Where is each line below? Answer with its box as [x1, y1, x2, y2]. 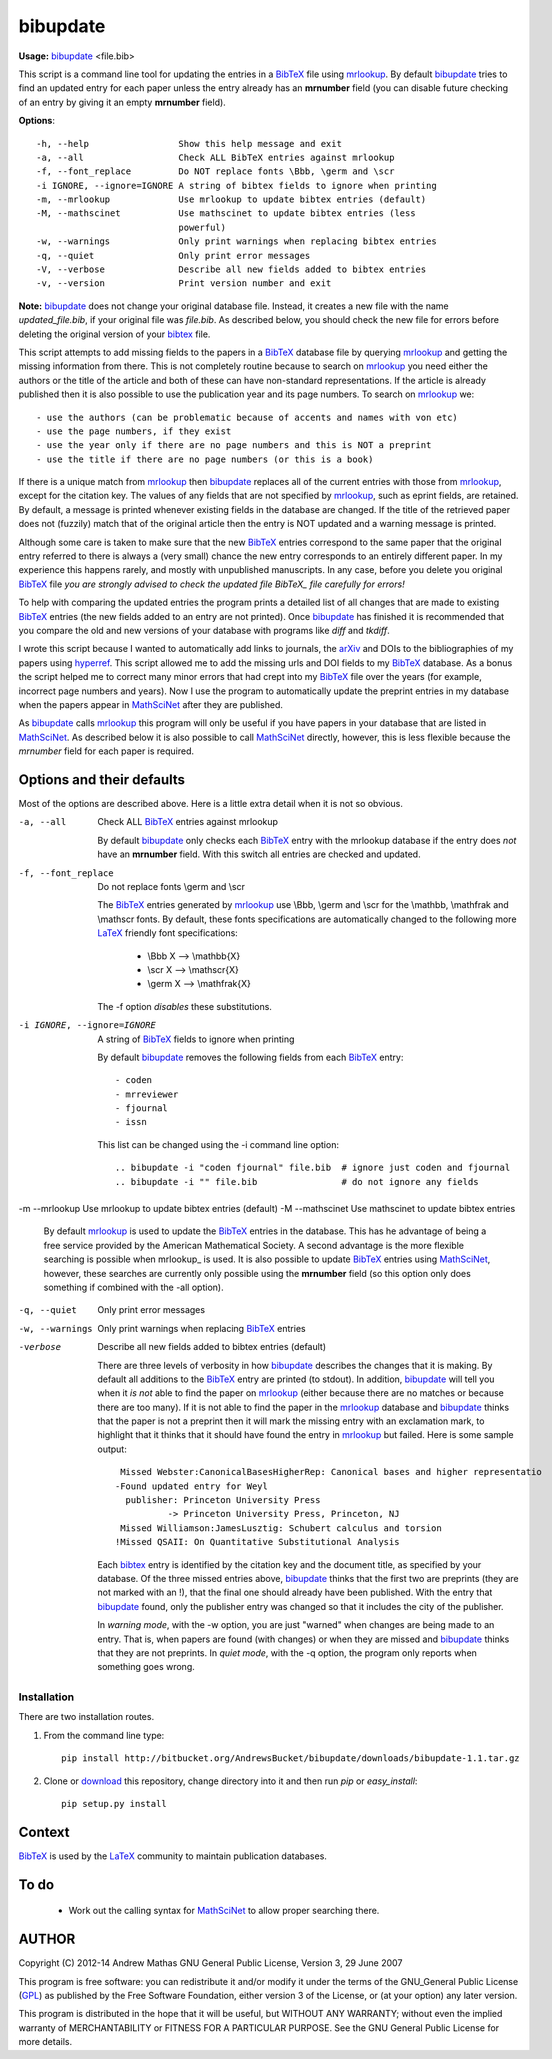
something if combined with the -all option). [43, 1281, 224, 1293]
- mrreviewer [115, 1088, 179, 1100]
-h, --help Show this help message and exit [36, 138, 342, 149]
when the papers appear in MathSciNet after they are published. [18, 698, 284, 710]
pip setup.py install [61, 1798, 167, 1810]
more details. [18, 2036, 73, 2048]
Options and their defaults [18, 771, 185, 788]
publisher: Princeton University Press [125, 1495, 321, 1506]
